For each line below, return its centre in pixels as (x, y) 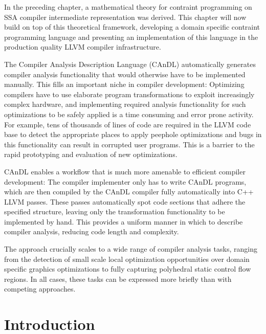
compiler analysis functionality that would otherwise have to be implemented (125, 74)
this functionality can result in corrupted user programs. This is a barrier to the (129, 144)
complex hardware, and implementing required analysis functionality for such (125, 104)
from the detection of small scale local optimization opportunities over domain (127, 259)
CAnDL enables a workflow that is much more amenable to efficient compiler (125, 171)
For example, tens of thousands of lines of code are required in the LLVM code (128, 124)
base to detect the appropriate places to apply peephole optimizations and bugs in (133, 134)
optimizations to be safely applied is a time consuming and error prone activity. (129, 114)
